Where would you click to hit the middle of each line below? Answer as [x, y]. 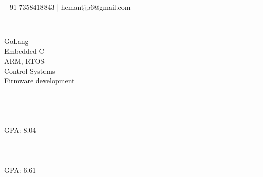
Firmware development [39, 81]
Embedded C [24, 51]
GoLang [16, 41]
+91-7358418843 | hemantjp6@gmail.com [68, 6]
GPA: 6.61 [20, 170]
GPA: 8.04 [20, 130]
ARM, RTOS [25, 60]
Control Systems [30, 71]
